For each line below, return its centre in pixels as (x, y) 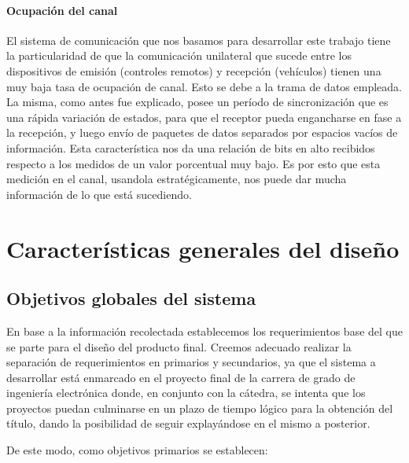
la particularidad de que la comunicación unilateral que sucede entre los (179, 55)
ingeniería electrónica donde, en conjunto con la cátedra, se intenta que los (186, 393)
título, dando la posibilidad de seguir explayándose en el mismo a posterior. (188, 423)
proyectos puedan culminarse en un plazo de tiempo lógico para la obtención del (200, 408)
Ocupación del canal (62, 10)
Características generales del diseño (203, 248)
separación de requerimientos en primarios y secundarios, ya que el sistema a (191, 362)
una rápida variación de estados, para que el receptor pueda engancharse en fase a (204, 117)
